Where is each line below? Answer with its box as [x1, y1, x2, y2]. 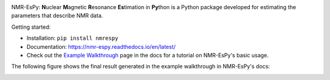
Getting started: [11, 23, 51, 31]
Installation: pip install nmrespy [26, 34, 119, 42]
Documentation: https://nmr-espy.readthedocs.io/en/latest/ [26, 43, 176, 50]
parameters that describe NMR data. [11, 12, 103, 20]
